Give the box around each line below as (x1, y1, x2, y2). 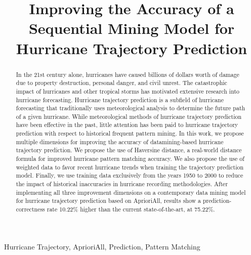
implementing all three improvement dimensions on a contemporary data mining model (16, 188, 246, 196)
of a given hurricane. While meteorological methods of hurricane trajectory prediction (16, 112, 242, 120)
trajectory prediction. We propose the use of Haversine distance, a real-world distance (16, 146, 242, 154)
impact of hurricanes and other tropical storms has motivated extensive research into (16, 87, 240, 95)
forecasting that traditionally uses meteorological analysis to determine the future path (16, 104, 245, 112)
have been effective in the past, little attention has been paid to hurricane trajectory (16, 120, 238, 129)
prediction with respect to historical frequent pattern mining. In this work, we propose (16, 129, 244, 138)
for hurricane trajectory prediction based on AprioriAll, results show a (16, 196, 201, 205)
